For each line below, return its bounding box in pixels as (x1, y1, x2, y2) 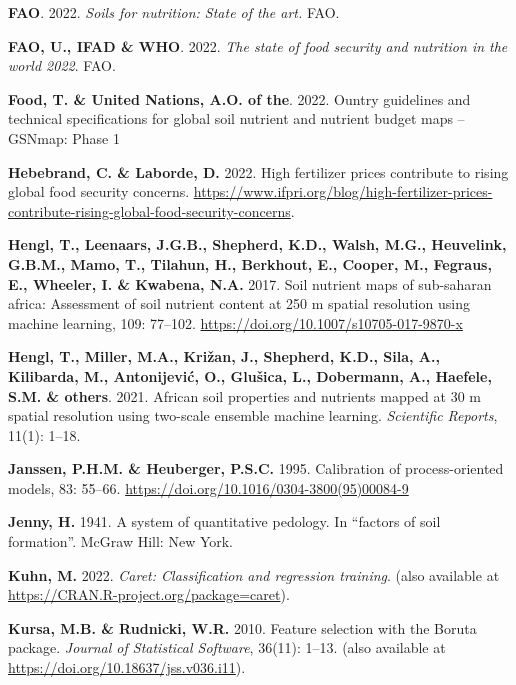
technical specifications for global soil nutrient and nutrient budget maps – (8, 108, 465, 129)
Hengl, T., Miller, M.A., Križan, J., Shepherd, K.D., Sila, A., (8, 346, 440, 367)
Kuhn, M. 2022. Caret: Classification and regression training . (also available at (8, 564, 500, 585)
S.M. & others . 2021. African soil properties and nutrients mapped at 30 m (8, 385, 481, 406)
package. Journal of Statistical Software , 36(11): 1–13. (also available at (8, 637, 446, 658)
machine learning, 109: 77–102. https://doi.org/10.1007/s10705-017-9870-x (8, 312, 463, 333)
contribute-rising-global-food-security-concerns (8, 200, 291, 221)
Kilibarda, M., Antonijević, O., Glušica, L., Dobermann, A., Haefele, (8, 365, 492, 386)
